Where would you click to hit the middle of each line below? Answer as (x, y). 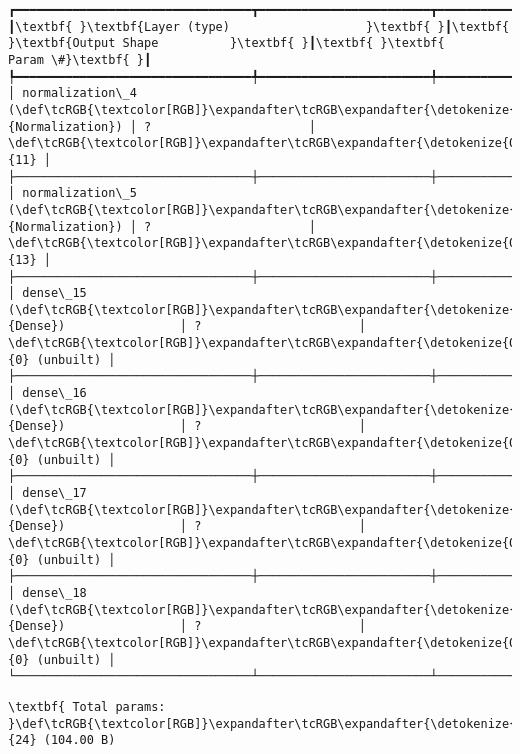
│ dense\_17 (47, 493)
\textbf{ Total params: (87, 706)
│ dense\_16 (47, 393)
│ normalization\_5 (72, 193)
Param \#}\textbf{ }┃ (80, 59)
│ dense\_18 (47, 592)
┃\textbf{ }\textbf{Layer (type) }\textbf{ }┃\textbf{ (259, 26)
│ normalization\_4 (72, 93)
